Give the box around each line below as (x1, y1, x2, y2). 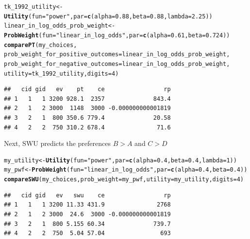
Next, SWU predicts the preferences (4, 138, 111, 148)
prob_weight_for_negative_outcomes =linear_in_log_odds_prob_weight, (4, 60, 230, 67)
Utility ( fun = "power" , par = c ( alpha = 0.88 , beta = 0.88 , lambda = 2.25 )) (4, 13, 213, 20)
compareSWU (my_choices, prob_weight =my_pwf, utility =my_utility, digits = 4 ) (4, 176, 244, 183)
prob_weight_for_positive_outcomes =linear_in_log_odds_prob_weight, (4, 51, 230, 58)
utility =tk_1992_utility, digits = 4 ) (4, 70, 119, 77)
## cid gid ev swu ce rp (4, 191, 171, 199)
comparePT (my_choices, (4, 41, 77, 48)
